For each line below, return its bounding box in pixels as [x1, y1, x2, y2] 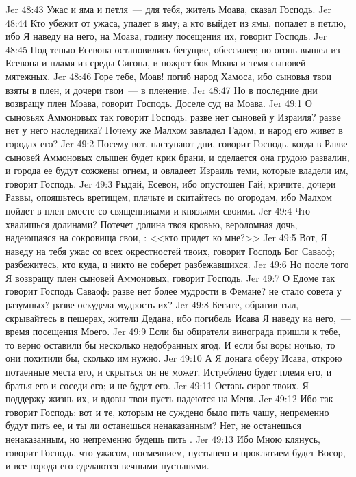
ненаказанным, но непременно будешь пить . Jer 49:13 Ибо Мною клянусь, [5, 432, 320, 445]
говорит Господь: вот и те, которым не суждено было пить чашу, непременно [5, 404, 329, 419]
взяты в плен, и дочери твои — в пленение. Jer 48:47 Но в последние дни [5, 82, 318, 97]
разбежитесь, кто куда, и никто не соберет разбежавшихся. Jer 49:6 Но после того [5, 257, 349, 271]
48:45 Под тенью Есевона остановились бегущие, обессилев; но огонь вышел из [5, 42, 340, 56]
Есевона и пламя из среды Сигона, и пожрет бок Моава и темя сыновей [5, 56, 306, 70]
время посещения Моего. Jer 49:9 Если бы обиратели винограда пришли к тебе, [5, 324, 341, 339]
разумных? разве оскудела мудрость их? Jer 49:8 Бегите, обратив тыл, [5, 297, 299, 312]
